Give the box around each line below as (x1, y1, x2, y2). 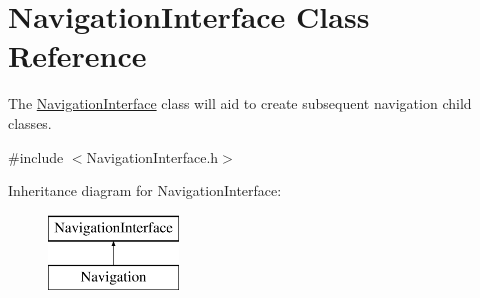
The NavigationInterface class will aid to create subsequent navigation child (8, 93, 472, 114)
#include (8, 146, 64, 167)
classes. (8, 112, 52, 133)
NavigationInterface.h (86, 146, 219, 167)
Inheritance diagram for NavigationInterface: (8, 180, 282, 201)
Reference (8, 35, 147, 76)
